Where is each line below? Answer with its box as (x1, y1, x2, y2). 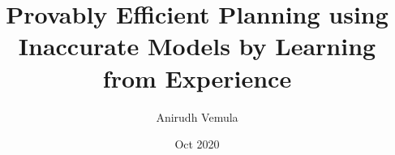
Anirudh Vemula (156, 108, 238, 125)
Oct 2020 (174, 136, 220, 153)
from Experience (102, 61, 292, 94)
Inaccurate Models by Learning (18, 29, 376, 62)
